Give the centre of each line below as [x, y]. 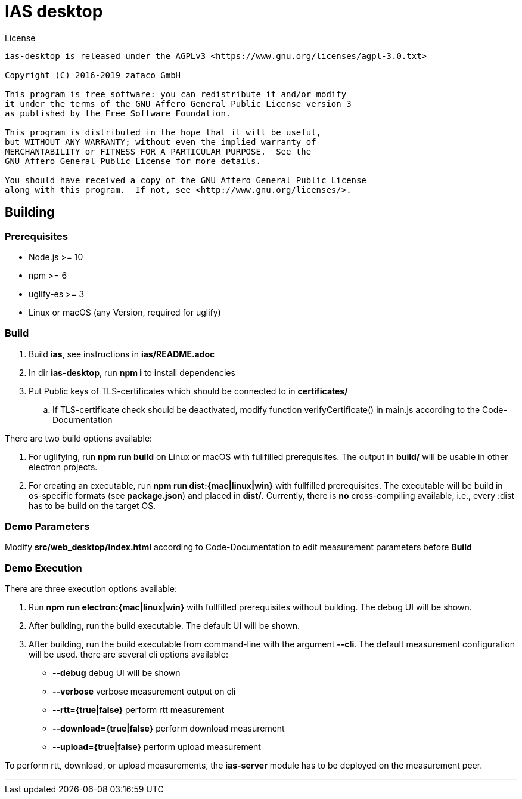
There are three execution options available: [91, 589]
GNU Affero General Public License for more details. [133, 161]
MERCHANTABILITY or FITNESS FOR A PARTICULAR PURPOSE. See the [158, 151]
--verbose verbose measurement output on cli [144, 692]
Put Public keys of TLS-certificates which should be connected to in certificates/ [188, 391]
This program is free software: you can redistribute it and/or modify [176, 94]
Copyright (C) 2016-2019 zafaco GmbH [93, 75]
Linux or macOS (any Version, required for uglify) [125, 312]
